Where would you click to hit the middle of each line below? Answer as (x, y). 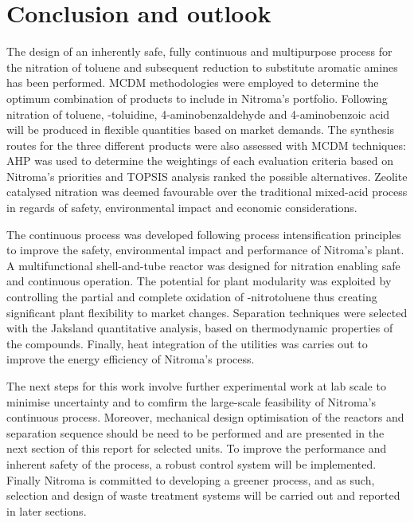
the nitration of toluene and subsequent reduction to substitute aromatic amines (202, 67)
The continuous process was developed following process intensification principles (204, 234)
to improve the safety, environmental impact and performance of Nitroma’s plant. (205, 250)
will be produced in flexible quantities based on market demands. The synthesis (201, 130)
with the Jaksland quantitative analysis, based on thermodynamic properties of (200, 328)
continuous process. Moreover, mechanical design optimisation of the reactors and (205, 417)
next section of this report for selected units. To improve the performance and (197, 448)
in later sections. (47, 510)
